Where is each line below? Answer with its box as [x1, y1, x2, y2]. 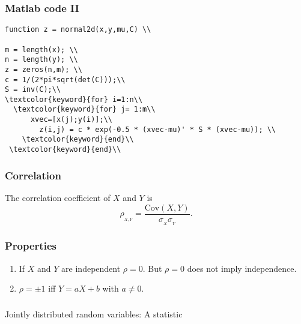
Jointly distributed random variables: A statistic [5, 307, 183, 320]
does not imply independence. [187, 262, 297, 274]
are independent [61, 262, 121, 274]
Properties [5, 238, 56, 253]
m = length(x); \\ [5, 45, 78, 54]
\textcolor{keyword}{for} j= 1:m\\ [13, 105, 156, 114]
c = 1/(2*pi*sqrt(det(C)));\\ [5, 75, 126, 84]
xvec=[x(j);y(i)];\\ [30, 115, 112, 124]
